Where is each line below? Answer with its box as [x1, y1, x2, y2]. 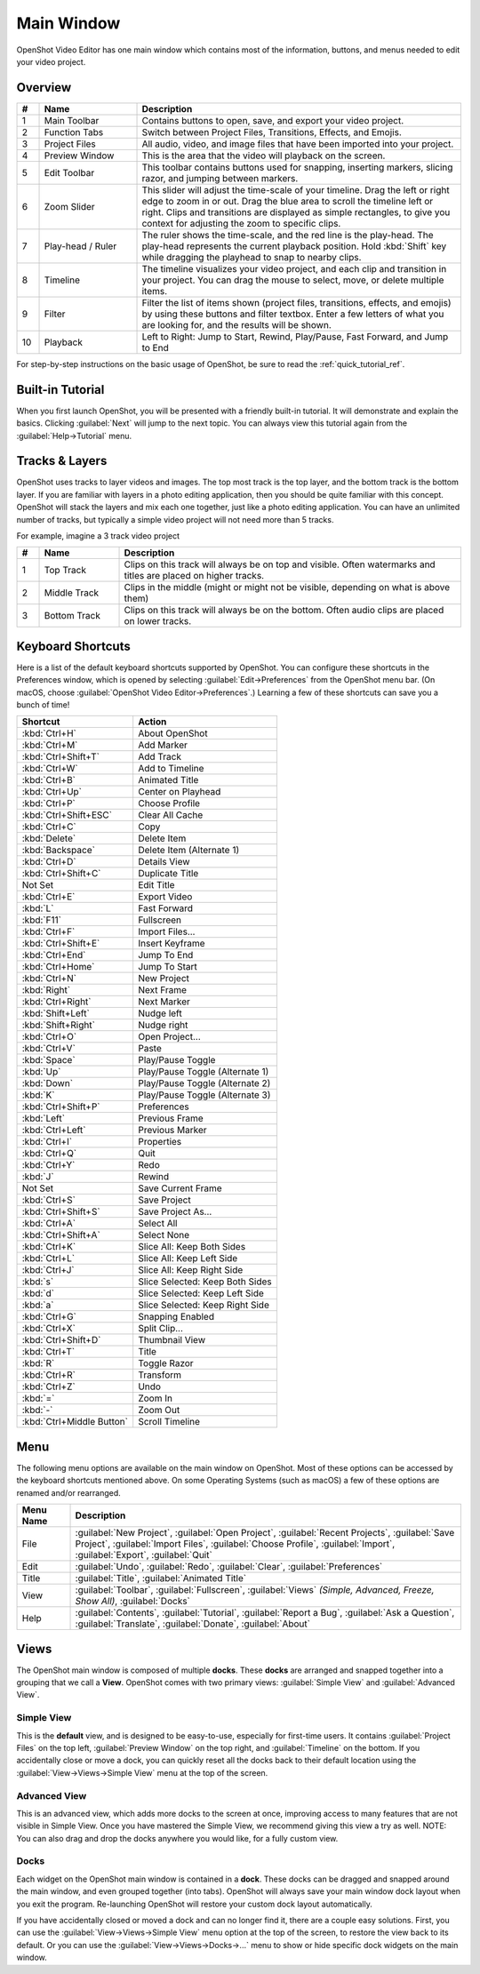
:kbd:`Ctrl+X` [21, 1323, 76, 1335]
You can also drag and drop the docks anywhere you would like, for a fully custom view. [16, 1833, 339, 1843]
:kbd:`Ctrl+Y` [21, 1159, 76, 1171]
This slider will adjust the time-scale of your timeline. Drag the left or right [141, 183, 450, 196]
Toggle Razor [138, 1357, 195, 1370]
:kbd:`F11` [21, 914, 62, 926]
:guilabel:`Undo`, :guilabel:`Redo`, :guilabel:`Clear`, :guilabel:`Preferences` [75, 1561, 383, 1573]
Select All [138, 1218, 178, 1230]
